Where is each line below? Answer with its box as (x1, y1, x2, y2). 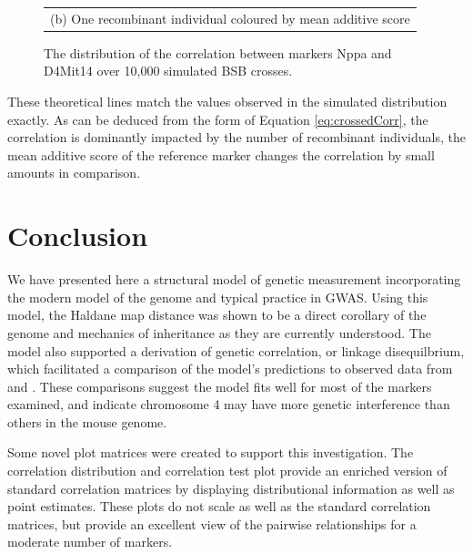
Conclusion (7, 217, 148, 254)
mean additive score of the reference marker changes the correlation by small (7, 145, 435, 164)
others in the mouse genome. (7, 412, 167, 431)
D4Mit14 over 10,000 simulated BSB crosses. (44, 61, 293, 80)
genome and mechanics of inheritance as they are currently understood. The (7, 323, 431, 342)
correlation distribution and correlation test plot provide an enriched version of (7, 461, 448, 480)
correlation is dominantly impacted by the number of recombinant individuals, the (7, 128, 466, 147)
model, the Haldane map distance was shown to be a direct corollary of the (7, 305, 427, 324)
